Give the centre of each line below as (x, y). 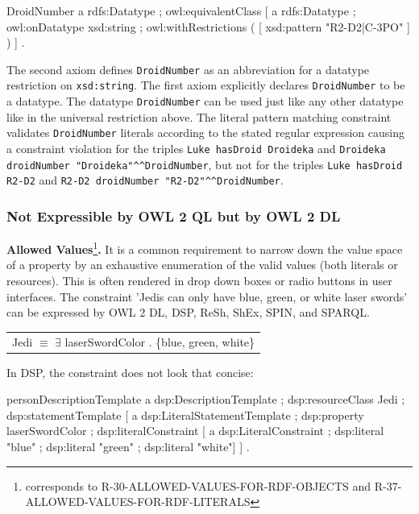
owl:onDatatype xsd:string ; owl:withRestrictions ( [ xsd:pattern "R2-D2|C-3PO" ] (208, 26)
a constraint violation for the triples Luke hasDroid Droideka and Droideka (196, 148)
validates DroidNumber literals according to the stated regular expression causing (205, 133)
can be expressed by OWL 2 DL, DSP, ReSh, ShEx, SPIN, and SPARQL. (188, 312)
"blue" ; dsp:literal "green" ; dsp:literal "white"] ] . (128, 447)
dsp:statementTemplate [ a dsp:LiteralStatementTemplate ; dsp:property (185, 415)
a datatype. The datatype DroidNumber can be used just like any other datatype (205, 101)
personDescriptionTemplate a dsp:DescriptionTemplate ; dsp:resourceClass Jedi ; (206, 399)
